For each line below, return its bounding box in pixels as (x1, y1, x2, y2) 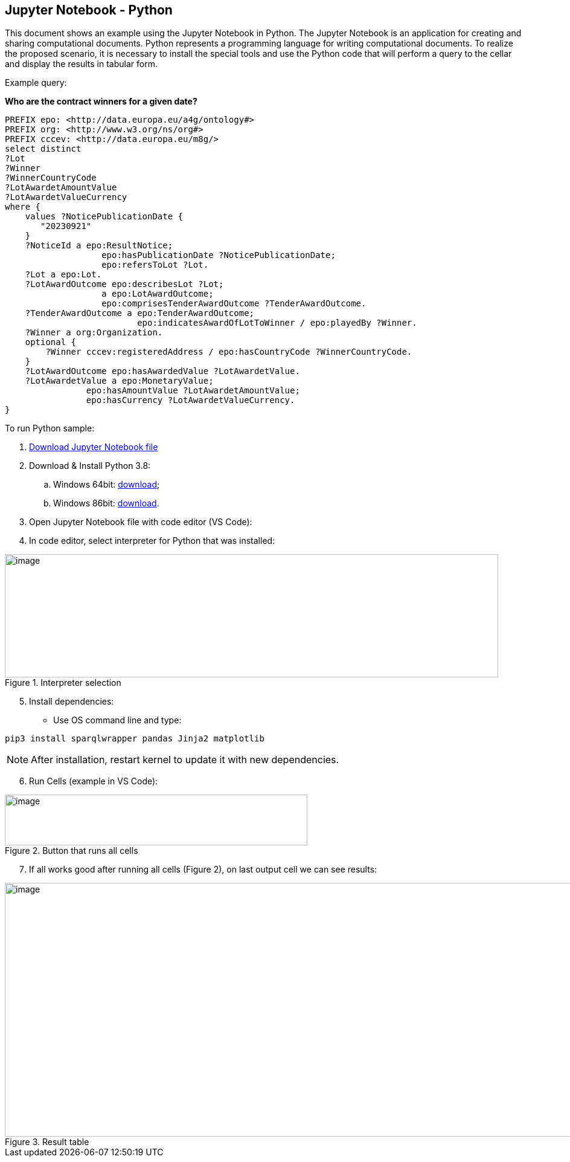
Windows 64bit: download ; (53, 479, 160, 490)
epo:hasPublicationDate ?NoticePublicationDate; (101, 250, 336, 260)
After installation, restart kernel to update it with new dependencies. (31, 754, 339, 766)
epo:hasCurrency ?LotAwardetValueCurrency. (86, 395, 295, 405)
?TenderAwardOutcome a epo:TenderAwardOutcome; (25, 308, 255, 318)
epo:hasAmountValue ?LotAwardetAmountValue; (86, 386, 300, 396)
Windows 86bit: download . (53, 498, 159, 509)
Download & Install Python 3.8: (29, 460, 151, 471)
